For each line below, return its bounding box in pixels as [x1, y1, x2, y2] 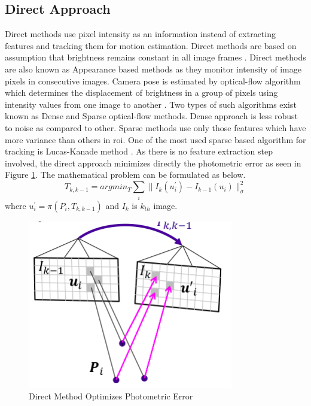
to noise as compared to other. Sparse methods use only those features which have [5, 121, 306, 134]
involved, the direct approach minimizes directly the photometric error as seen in [5, 156, 301, 169]
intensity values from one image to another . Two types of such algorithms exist [5, 98, 297, 110]
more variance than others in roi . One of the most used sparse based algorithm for [5, 133, 306, 146]
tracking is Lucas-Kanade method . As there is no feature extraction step [5, 145, 273, 157]
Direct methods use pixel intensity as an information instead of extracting [5, 28, 276, 40]
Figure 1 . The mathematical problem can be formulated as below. [5, 168, 246, 181]
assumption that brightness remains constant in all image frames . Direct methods [5, 51, 306, 63]
